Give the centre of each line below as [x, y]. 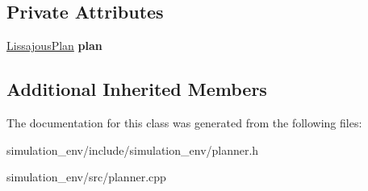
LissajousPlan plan [54, 46]
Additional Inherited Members [137, 89]
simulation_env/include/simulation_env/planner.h [133, 149]
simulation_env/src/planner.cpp [86, 177]
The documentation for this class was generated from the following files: [184, 122]
